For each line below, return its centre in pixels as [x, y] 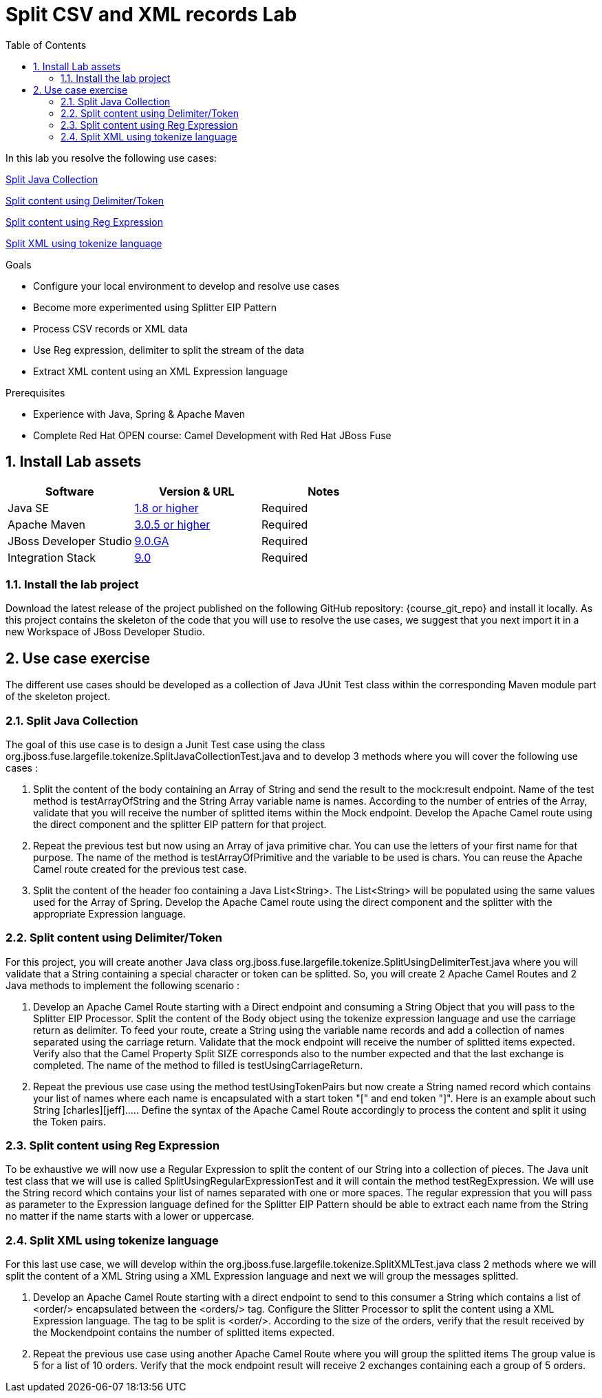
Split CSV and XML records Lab [151, 14]
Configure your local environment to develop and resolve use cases [186, 286]
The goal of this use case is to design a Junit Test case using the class [165, 744]
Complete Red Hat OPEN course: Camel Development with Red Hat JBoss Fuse [212, 435]
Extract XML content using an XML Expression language [161, 371]
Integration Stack [52, 557]
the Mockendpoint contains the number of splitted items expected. [184, 1333]
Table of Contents [46, 45]
